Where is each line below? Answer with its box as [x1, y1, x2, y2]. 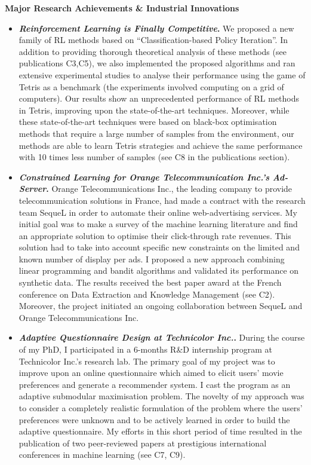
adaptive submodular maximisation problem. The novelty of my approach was [19, 390, 304, 402]
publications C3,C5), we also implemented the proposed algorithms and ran [19, 57, 295, 69]
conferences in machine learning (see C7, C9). [19, 448, 186, 461]
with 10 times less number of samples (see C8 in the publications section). [19, 151, 290, 163]
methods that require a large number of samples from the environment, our [19, 127, 294, 139]
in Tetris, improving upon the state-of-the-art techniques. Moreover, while [19, 103, 290, 116]
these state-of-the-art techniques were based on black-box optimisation [19, 115, 277, 128]
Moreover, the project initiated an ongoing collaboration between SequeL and [19, 299, 303, 312]
